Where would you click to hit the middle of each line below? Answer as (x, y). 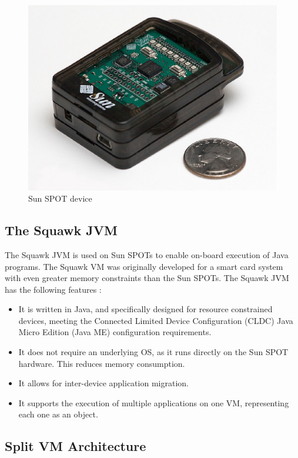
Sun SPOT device (60, 198)
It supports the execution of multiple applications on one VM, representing (154, 402)
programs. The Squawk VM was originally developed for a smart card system (144, 266)
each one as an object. (58, 414)
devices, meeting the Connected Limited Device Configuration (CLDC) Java (156, 320)
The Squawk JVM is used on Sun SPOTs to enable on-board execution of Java (147, 254)
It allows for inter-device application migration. (103, 383)
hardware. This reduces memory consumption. (102, 363)
